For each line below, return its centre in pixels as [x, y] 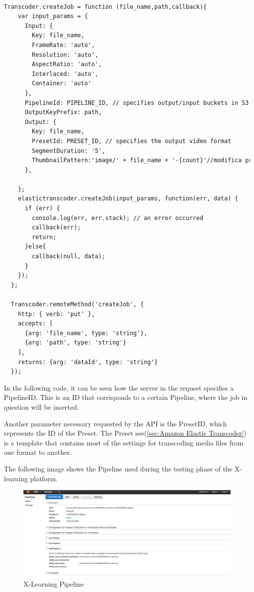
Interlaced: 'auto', [65, 74]
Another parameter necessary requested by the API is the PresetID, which [116, 423]
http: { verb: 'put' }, [56, 314]
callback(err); [56, 228]
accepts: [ [35, 324]
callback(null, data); [69, 257]
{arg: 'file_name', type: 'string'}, [86, 333]
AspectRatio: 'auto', [67, 64]
